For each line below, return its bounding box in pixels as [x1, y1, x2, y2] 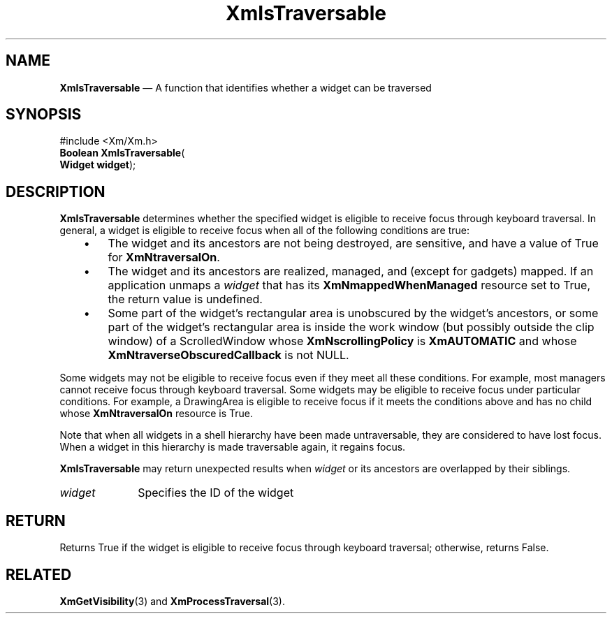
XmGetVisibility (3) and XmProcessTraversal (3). [59, 595, 285, 607]
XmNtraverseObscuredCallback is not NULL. [108, 348, 349, 363]
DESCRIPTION [6, 182, 105, 201]
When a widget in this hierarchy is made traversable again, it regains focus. [59, 441, 406, 453]
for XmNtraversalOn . [108, 250, 220, 265]
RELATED [6, 565, 72, 583]
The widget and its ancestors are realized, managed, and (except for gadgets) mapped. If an [108, 264, 594, 279]
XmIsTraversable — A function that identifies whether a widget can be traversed [59, 81, 432, 94]
